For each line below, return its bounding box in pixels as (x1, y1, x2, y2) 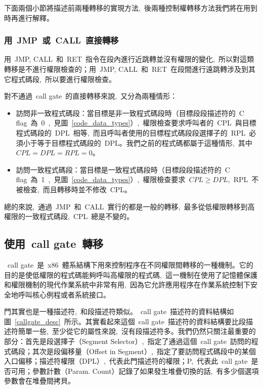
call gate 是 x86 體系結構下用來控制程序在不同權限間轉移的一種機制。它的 (7, 259, 253, 270)
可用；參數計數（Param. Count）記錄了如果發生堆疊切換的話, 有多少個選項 (11, 365, 259, 376)
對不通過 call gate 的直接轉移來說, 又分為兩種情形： (4, 91, 178, 101)
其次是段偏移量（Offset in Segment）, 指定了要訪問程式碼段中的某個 (32, 345, 256, 356)
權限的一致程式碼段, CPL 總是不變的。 (4, 211, 134, 222)
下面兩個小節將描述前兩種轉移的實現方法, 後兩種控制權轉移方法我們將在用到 (4, 3, 257, 13)
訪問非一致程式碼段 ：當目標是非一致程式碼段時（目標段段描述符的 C (16, 107, 244, 118)
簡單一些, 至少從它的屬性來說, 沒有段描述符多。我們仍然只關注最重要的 (18, 326, 256, 336)
